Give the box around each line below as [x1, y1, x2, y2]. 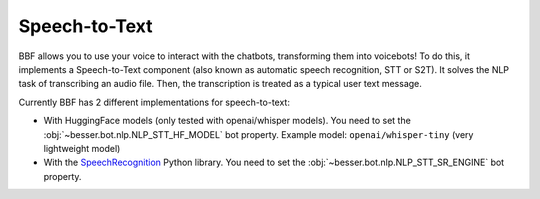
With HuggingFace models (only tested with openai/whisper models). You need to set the [43, 115, 412, 127]
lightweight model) [43, 142, 121, 154]
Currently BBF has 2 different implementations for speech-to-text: [18, 96, 290, 108]
